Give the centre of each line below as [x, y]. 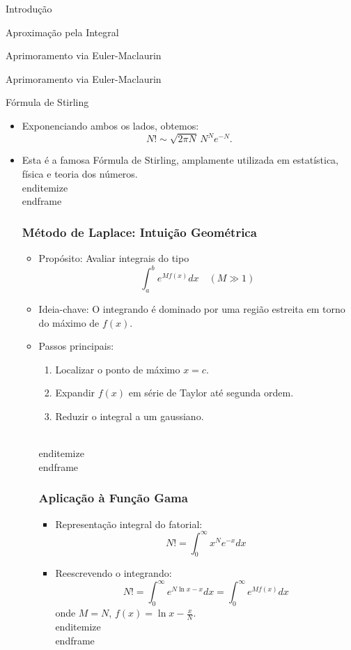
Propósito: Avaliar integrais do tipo [114, 258]
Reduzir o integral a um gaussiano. [130, 416]
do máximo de [69, 322]
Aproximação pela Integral [62, 32]
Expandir [75, 393]
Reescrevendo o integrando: [114, 573]
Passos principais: [76, 346]
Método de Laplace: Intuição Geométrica [139, 232]
